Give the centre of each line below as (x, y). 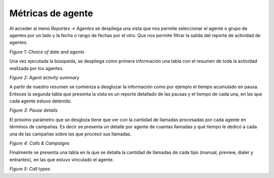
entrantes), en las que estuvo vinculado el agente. (62, 159)
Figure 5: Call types (30, 169)
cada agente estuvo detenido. (41, 101)
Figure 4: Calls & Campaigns (39, 143)
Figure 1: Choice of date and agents (47, 52)
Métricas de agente (51, 13)
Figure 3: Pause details (33, 110)
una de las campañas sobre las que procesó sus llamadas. (71, 134)
